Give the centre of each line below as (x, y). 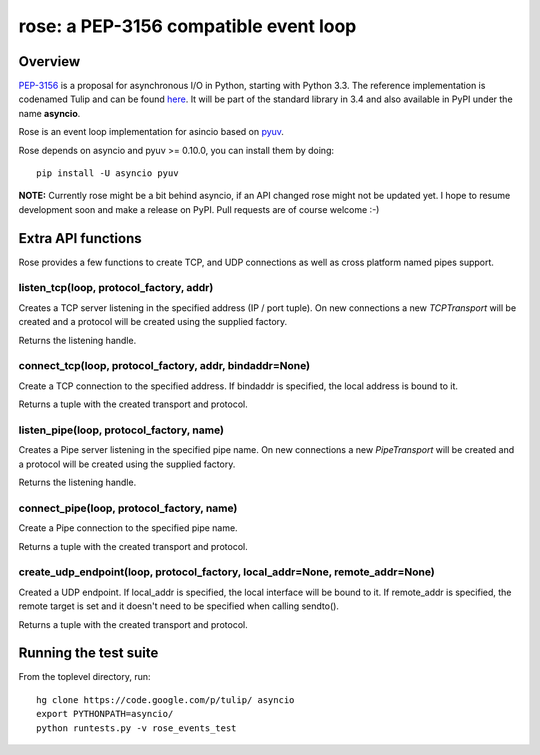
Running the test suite (88, 653)
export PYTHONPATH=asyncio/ (105, 714)
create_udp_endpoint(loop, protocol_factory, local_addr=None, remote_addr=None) (226, 572)
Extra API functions (80, 238)
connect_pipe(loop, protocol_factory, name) (128, 508)
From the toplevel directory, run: (84, 677)
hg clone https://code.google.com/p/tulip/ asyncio (165, 699)
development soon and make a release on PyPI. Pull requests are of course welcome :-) (199, 209)
